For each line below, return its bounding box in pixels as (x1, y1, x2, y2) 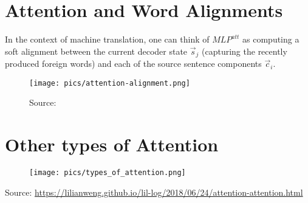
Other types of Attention (5, 132, 219, 157)
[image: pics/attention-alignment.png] (29, 78, 190, 88)
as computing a (242, 33, 299, 46)
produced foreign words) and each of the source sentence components (5, 57, 262, 70)
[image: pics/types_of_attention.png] (29, 168, 186, 177)
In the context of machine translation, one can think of (5, 33, 210, 46)
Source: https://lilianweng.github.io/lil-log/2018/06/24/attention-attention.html (5, 185, 303, 198)
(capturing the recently (202, 44, 287, 57)
